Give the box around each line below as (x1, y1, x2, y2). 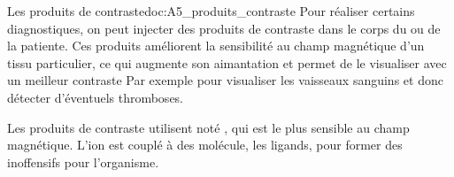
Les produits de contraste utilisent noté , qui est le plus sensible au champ (7, 118, 410, 136)
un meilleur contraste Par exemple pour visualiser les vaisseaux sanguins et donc (7, 71, 443, 89)
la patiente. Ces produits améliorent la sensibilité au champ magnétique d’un (7, 36, 425, 55)
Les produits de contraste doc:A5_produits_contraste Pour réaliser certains (7, 2, 415, 19)
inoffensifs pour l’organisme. (7, 152, 159, 171)
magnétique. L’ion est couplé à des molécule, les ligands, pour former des (7, 135, 403, 154)
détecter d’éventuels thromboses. (7, 88, 184, 106)
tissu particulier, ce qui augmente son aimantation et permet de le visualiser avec (7, 53, 447, 72)
